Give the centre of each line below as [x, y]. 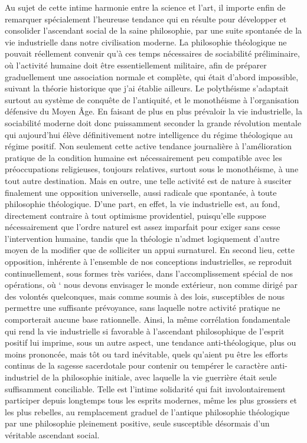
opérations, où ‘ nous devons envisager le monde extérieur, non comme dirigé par [151, 285]
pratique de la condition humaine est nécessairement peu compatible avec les [143, 157]
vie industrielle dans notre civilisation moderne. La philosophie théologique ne [146, 42]
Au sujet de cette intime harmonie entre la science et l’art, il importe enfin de [145, 7]
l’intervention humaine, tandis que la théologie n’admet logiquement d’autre [142, 238]
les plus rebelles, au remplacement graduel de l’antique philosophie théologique [147, 411]
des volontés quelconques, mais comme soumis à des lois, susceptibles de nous [145, 296]
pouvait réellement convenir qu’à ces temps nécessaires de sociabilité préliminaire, [152, 53]
